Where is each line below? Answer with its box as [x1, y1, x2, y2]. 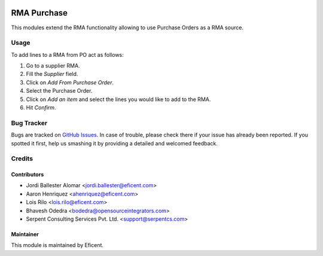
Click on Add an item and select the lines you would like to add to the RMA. [26, 96, 211, 103]
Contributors [11, 171, 44, 178]
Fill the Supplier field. [26, 71, 78, 78]
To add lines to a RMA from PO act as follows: [11, 51, 124, 58]
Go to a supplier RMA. [26, 62, 80, 69]
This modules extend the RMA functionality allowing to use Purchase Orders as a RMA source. [11, 24, 243, 31]
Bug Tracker [11, 118, 48, 127]
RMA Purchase [11, 8, 68, 18]
